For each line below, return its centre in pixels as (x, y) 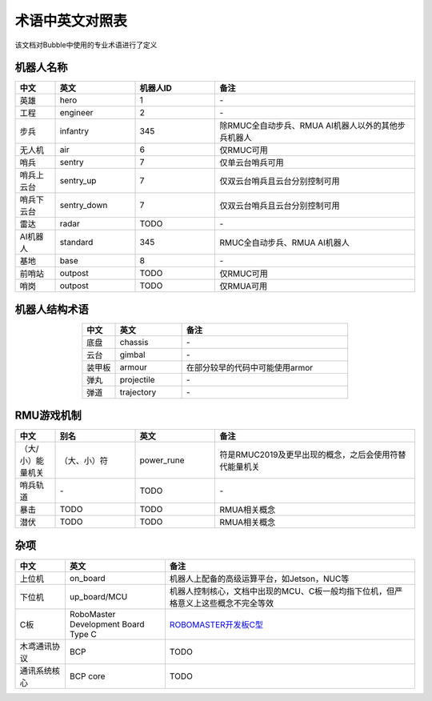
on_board (87, 578)
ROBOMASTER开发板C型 (216, 625)
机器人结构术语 (52, 309)
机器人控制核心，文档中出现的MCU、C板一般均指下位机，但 (282, 591)
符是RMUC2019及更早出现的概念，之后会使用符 (309, 455)
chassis (134, 342)
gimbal (132, 355)
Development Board (107, 624)
